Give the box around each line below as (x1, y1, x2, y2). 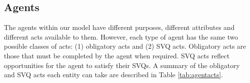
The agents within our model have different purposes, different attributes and (4, 22, 235, 32)
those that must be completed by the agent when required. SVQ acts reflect (4, 50, 230, 60)
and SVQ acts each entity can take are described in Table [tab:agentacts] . (4, 69, 223, 80)
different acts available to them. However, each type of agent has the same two (4, 31, 238, 41)
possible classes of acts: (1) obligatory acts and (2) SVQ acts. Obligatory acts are (4, 41, 246, 51)
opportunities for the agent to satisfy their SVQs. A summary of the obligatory (4, 60, 240, 70)
